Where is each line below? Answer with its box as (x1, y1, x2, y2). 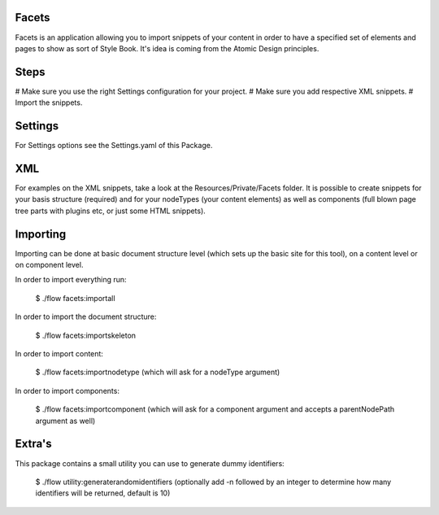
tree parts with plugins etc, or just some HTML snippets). (15, 206, 206, 216)
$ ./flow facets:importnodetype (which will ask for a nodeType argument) (35, 367, 280, 378)
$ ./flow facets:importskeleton (35, 330, 137, 340)
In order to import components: (15, 386, 120, 395)
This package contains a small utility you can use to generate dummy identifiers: (15, 458, 285, 468)
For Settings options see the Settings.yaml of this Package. (15, 141, 213, 151)
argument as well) (35, 416, 96, 426)
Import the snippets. (15, 98, 83, 107)
